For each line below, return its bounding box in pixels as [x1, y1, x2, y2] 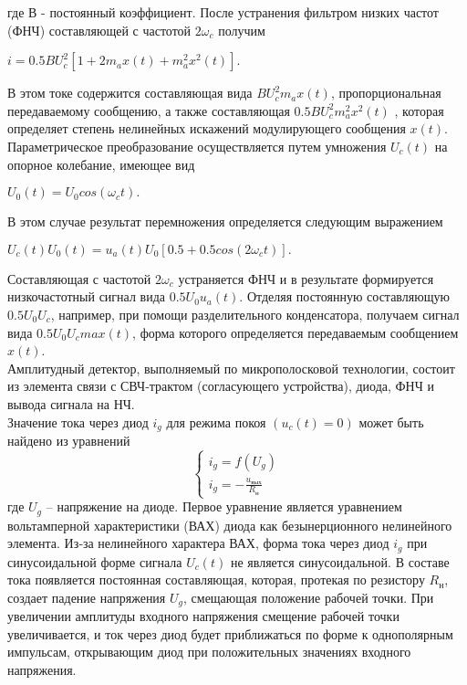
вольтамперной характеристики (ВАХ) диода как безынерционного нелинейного [7, 515, 452, 534]
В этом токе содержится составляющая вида [7, 83, 253, 102]
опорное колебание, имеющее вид [7, 154, 195, 174]
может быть [358, 412, 424, 431]
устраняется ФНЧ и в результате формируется [178, 269, 434, 288]
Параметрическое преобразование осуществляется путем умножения [7, 136, 387, 155]
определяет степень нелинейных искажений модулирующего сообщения [7, 119, 406, 138]
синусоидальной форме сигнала [7, 552, 182, 571]
